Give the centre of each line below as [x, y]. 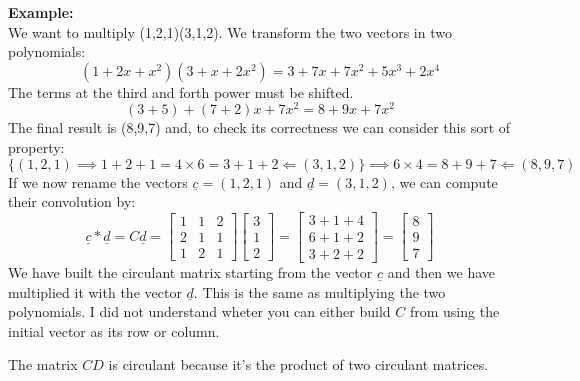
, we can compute [444, 181]
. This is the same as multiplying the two [319, 291]
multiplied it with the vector [95, 291]
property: [36, 147]
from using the [454, 311]
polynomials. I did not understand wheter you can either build [199, 311]
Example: [41, 12]
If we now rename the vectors [98, 181]
